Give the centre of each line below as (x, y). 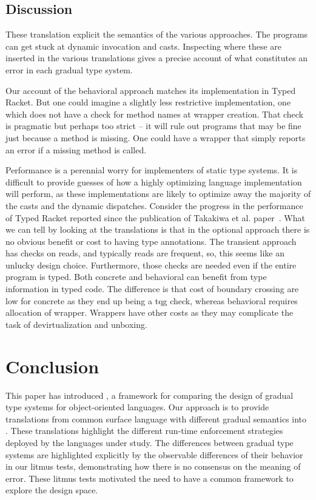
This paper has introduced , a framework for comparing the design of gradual (150, 395)
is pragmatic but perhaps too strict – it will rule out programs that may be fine (153, 126)
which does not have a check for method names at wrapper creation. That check (155, 114)
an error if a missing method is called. (76, 149)
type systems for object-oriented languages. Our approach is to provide (137, 407)
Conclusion (52, 366)
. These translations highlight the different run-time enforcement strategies (144, 431)
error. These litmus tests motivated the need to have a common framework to (150, 478)
